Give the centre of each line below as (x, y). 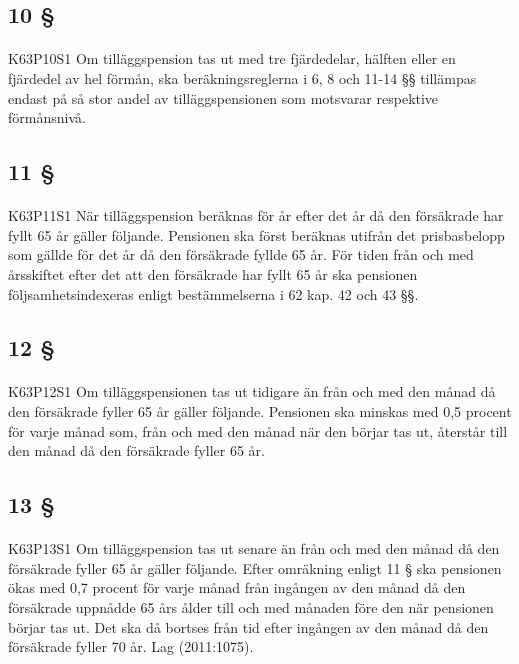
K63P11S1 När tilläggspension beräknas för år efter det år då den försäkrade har (256, 215)
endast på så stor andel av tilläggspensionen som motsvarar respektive (223, 97)
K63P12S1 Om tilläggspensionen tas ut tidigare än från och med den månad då (252, 391)
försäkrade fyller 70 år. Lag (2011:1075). (131, 646)
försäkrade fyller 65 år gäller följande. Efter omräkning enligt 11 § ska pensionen (255, 567)
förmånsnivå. (47, 117)
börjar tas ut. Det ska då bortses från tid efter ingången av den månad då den (248, 626)
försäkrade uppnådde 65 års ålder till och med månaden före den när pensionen (251, 607)
